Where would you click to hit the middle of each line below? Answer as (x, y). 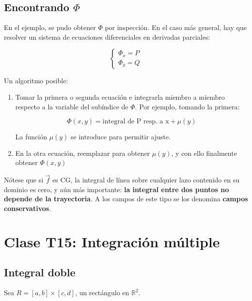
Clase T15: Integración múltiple (112, 241)
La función (31, 137)
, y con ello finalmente (204, 153)
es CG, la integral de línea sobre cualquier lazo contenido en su (146, 180)
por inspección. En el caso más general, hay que (176, 27)
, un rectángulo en (102, 293)
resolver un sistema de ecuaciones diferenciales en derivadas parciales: (107, 37)
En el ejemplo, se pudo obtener (50, 27)
